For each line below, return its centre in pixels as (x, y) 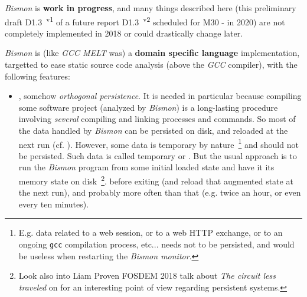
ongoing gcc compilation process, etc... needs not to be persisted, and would (156, 244)
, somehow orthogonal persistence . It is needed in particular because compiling (160, 96)
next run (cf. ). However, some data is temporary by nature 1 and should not (159, 143)
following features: (37, 76)
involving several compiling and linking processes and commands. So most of (157, 119)
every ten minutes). (54, 204)
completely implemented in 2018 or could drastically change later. (124, 33)
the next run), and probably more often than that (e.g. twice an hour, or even (160, 192)
